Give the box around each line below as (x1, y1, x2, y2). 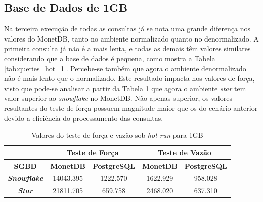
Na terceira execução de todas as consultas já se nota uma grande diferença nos (4, 23, 251, 34)
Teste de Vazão (157, 147, 211, 157)
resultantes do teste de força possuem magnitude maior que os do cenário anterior (4, 102, 258, 113)
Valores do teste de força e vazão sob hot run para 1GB (31, 130, 203, 140)
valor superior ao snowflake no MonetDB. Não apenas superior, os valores (4, 93, 232, 103)
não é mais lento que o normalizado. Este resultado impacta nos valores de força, (4, 73, 255, 84)
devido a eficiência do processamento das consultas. (4, 112, 163, 123)
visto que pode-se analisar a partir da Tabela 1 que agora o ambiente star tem (4, 83, 246, 93)
